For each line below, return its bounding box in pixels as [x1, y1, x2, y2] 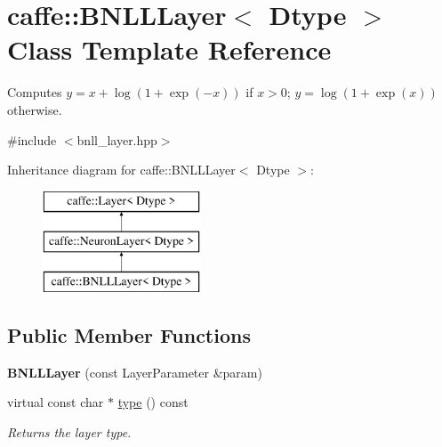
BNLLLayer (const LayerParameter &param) [7, 362, 262, 381]
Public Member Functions [7, 321, 251, 349]
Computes [7, 83, 62, 102]
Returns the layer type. [7, 423, 132, 442]
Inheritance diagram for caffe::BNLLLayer [7, 160, 236, 179]
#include [7, 130, 57, 149]
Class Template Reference [7, 31, 332, 68]
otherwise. [7, 100, 62, 118]
